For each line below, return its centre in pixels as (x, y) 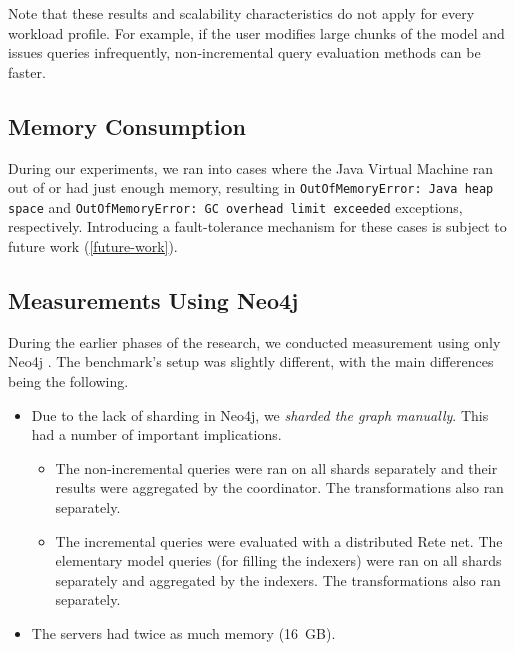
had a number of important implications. (156, 434)
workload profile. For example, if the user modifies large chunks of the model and (256, 32)
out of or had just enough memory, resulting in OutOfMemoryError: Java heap (251, 187)
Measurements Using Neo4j (153, 300)
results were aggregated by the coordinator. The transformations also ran (279, 487)
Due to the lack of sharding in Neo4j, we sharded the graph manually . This (260, 414)
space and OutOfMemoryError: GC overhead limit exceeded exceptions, (235, 206)
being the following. (68, 381)
